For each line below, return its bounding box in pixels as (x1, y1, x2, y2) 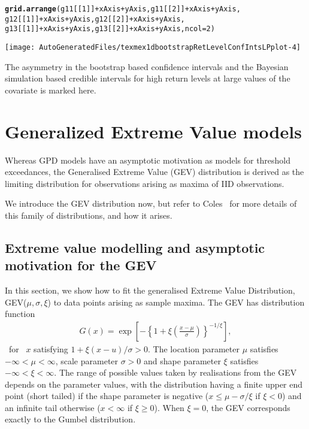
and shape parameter (144, 354, 221, 367)
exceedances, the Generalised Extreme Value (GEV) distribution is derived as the (5, 165, 304, 178)
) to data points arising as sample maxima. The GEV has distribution (47, 295, 305, 308)
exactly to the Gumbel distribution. (5, 413, 136, 425)
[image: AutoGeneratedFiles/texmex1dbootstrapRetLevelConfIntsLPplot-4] (5, 43, 301, 52)
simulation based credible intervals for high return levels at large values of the (5, 72, 290, 84)
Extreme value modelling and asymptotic (5, 238, 265, 256)
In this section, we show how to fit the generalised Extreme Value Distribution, (5, 284, 295, 297)
